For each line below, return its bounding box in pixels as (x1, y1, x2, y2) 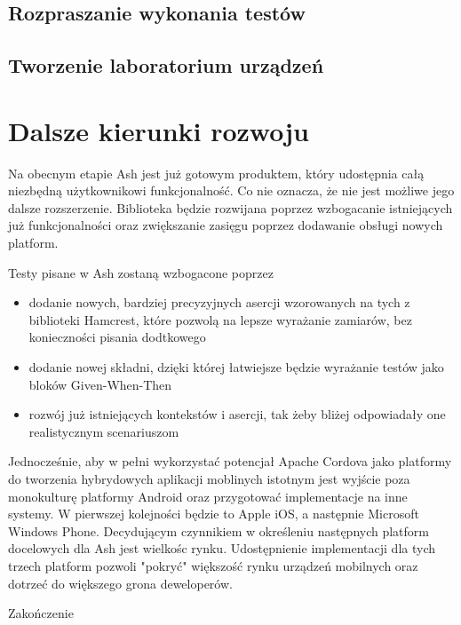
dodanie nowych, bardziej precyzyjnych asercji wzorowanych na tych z (28, 293, 410, 312)
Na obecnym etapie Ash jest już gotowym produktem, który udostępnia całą (8, 163, 425, 182)
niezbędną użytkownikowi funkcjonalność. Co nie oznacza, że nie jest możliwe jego (8, 181, 455, 200)
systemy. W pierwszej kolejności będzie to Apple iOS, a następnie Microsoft (8, 504, 419, 523)
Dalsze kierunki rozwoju (8, 112, 309, 148)
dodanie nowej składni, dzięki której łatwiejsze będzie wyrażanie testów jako (28, 358, 444, 376)
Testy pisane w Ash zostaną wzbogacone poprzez (8, 263, 274, 281)
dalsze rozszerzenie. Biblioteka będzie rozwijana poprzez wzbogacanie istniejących (8, 198, 453, 217)
